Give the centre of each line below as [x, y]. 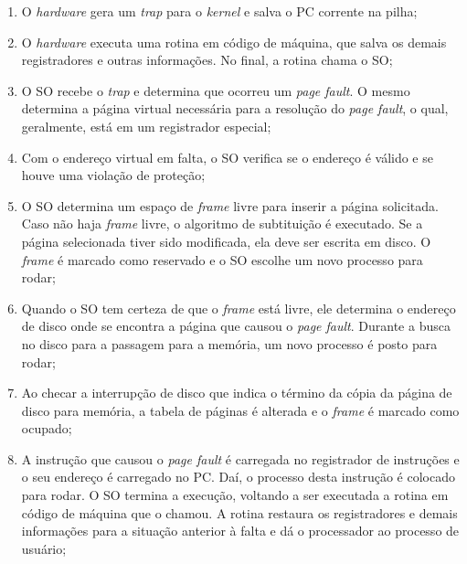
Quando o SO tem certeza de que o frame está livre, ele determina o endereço [239, 308]
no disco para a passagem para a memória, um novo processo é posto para [229, 343]
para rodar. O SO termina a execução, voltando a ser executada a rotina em [235, 495]
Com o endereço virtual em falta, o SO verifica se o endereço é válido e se [227, 157]
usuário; [44, 548]
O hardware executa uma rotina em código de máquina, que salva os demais [234, 42]
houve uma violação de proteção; [113, 175]
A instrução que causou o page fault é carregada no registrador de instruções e [240, 458]
